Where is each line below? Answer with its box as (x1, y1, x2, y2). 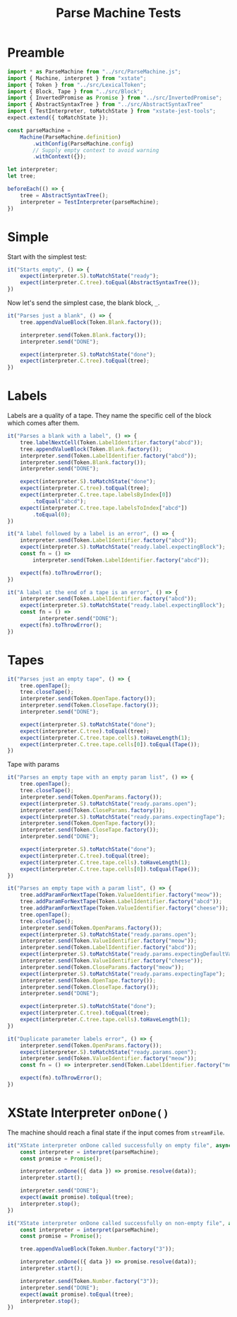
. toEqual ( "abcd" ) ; (32, 497, 87, 505)
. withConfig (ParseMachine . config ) (32, 140, 134, 147)
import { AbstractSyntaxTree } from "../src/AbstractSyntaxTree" (7, 101, 203, 108)
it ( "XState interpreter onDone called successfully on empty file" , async (7, 1142, 232, 1149)
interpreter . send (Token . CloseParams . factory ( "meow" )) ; (20, 963, 185, 970)
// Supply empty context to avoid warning (32, 146, 159, 153)
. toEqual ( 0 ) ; (32, 511, 71, 518)
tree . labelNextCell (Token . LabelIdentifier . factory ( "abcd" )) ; (20, 439, 203, 446)
